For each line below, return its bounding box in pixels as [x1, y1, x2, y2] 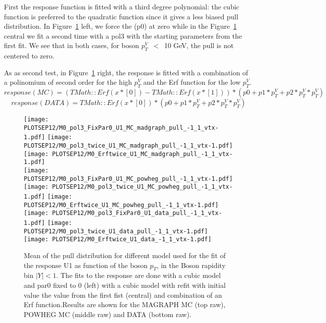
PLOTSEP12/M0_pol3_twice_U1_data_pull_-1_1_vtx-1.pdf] [24, 227, 208, 235]
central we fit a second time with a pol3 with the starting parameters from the [4, 30, 242, 41]
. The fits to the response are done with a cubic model [56, 270, 221, 280]
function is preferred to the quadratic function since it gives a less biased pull [4, 11, 238, 21]
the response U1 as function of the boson [24, 260, 148, 270]
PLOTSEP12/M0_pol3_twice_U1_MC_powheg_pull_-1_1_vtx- [52, 183, 233, 191]
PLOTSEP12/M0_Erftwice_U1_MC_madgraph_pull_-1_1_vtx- [52, 150, 233, 158]
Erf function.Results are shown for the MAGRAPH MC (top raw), [24, 299, 226, 310]
